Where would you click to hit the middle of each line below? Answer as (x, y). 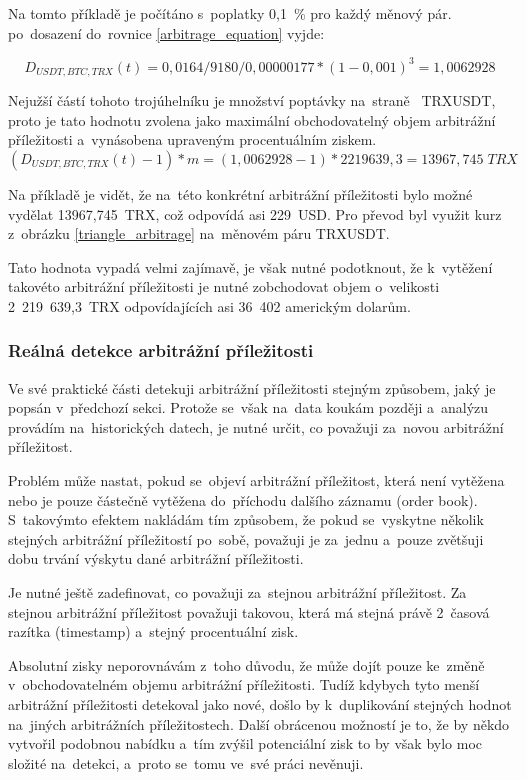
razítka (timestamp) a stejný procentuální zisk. (153, 631)
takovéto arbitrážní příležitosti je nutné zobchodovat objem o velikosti (224, 286)
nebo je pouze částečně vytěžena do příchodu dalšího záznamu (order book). (243, 499)
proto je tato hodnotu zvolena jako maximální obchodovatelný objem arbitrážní (252, 119)
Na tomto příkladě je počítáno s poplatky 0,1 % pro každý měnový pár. (230, 13)
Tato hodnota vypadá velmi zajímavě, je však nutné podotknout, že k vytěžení (250, 266)
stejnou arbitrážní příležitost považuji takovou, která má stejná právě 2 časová (249, 611)
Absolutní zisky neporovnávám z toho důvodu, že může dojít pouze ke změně (246, 664)
